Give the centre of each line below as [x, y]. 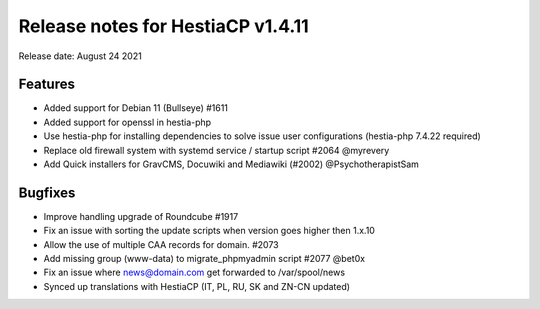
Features [46, 84]
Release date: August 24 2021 [80, 56]
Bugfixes [47, 192]
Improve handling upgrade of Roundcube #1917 [141, 216]
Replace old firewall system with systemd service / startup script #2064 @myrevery [216, 150]
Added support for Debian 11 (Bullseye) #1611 [136, 108]
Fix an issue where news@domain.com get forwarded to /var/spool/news [194, 272]
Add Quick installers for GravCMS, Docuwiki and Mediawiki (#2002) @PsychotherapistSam [231, 164]
